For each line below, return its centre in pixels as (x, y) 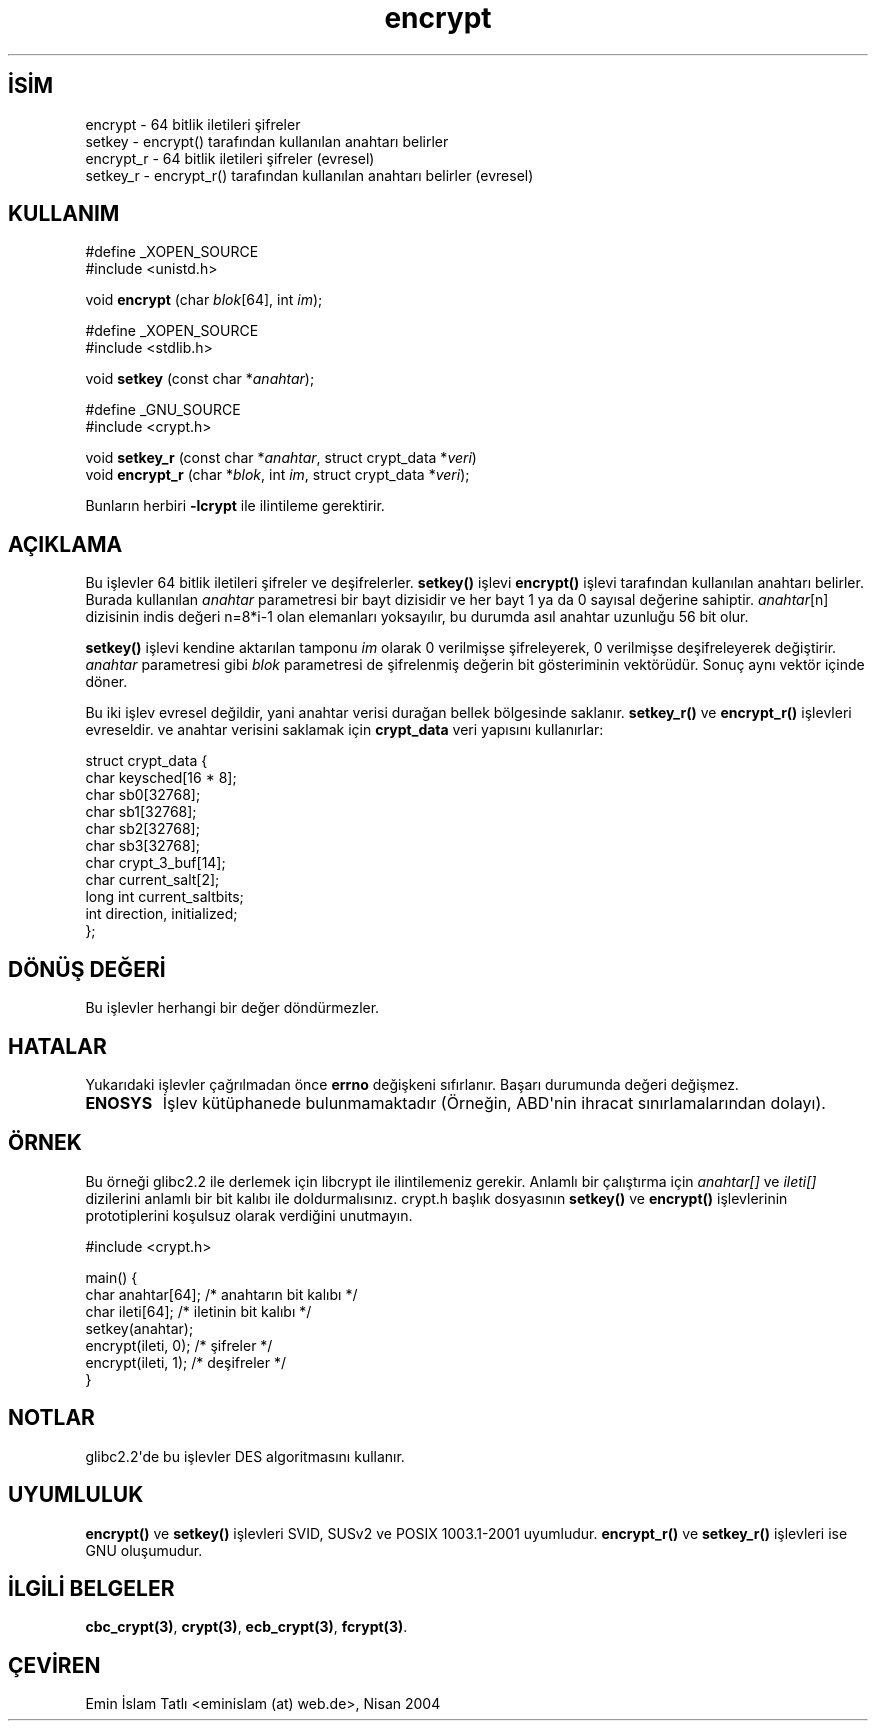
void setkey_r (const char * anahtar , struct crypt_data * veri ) (281, 458)
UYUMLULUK (76, 1495)
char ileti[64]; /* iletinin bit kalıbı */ (198, 1311)
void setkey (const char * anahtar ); (200, 379)
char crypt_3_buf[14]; (155, 863)
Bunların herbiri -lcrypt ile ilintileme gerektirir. (235, 506)
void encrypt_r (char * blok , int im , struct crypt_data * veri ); (277, 475)
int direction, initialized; (161, 914)
